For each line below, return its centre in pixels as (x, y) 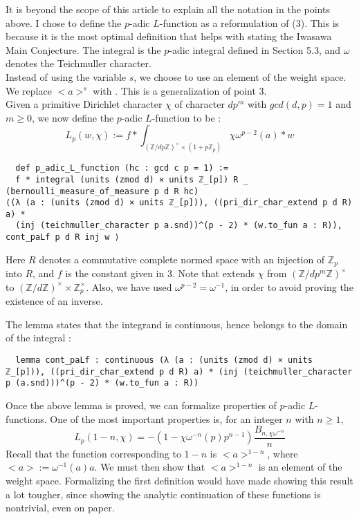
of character (200, 104)
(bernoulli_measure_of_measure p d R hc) (102, 191)
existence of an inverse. (54, 301)
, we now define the (73, 117)
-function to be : (186, 117)
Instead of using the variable (66, 76)
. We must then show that (150, 467)
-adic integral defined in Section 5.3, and (255, 49)
